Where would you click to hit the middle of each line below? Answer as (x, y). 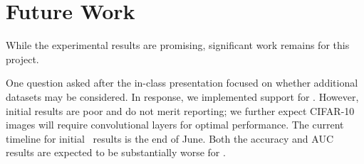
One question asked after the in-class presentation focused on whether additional (182, 83)
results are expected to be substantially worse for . (116, 152)
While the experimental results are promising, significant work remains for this (178, 45)
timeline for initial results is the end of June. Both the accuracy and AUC (170, 138)
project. (22, 59)
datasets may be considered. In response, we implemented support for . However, (182, 96)
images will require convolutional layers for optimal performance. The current (175, 125)
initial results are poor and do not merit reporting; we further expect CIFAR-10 (180, 110)
